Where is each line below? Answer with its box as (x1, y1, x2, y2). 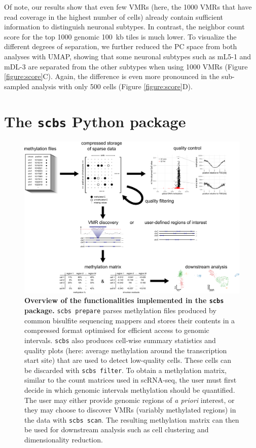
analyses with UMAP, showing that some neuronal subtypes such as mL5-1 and (4, 51, 251, 61)
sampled (4, 81, 29, 91)
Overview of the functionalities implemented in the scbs (24, 295, 224, 306)
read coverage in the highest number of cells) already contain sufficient (4, 11, 224, 22)
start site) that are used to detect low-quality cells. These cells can (24, 355, 232, 365)
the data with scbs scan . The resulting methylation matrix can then (24, 414, 239, 425)
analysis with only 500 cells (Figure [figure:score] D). (31, 81, 193, 91)
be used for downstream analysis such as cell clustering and (24, 424, 209, 435)
